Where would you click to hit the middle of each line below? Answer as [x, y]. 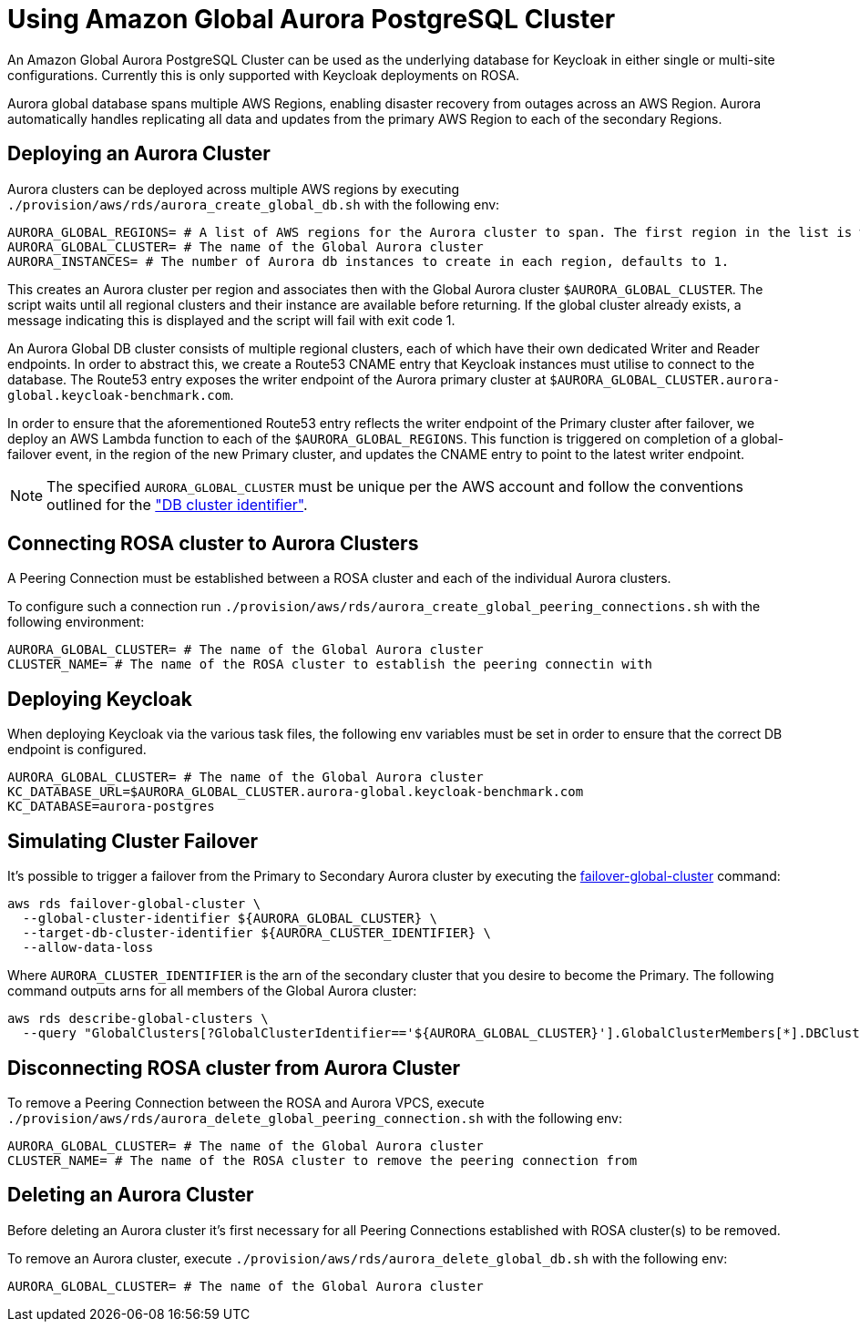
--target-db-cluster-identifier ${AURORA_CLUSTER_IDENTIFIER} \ [257, 933]
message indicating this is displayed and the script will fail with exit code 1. [231, 320]
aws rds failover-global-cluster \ [134, 904]
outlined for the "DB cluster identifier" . [177, 504]
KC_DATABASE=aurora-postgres [111, 807]
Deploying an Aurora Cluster [139, 154]
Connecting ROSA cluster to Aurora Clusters [213, 544]
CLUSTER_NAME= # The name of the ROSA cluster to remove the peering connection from [322, 1160]
